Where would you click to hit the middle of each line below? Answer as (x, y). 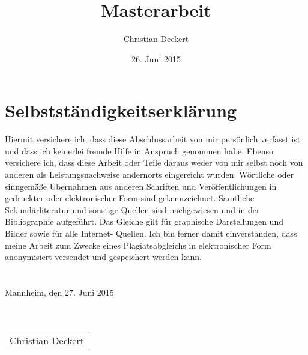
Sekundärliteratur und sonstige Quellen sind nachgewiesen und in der (132, 209)
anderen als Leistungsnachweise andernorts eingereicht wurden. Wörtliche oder (149, 174)
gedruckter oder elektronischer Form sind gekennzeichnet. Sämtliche (130, 198)
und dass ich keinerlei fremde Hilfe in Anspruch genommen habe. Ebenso (139, 150)
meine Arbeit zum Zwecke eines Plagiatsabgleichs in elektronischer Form (138, 245)
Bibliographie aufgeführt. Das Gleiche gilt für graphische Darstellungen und (144, 221)
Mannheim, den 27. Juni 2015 (59, 292)
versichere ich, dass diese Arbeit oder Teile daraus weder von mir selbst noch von (154, 162)
